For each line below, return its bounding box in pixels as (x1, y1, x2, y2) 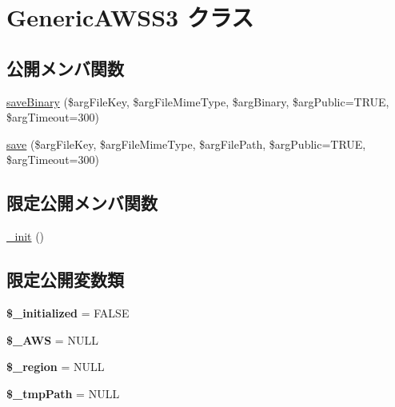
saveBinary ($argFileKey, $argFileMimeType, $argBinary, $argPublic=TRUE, (6, 93, 389, 110)
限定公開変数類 (6, 267, 124, 292)
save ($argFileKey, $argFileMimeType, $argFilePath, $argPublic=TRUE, (6, 135, 366, 152)
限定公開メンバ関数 (6, 190, 158, 215)
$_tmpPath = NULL (6, 385, 120, 401)
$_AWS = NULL (6, 331, 98, 348)
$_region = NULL (6, 358, 105, 375)
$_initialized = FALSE (6, 304, 130, 321)
